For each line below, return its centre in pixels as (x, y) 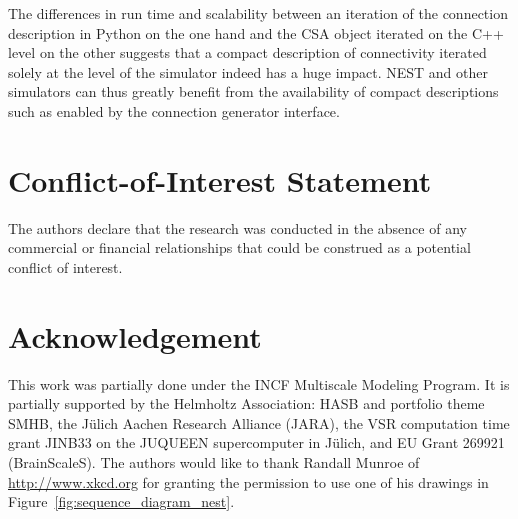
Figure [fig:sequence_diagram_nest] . (121, 501)
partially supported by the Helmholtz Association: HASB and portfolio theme (246, 403)
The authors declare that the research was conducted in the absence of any (237, 227)
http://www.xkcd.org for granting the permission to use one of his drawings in (248, 481)
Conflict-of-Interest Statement (220, 179)
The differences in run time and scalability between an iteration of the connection (258, 13)
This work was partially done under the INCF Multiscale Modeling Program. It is (259, 383)
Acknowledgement (135, 335)
